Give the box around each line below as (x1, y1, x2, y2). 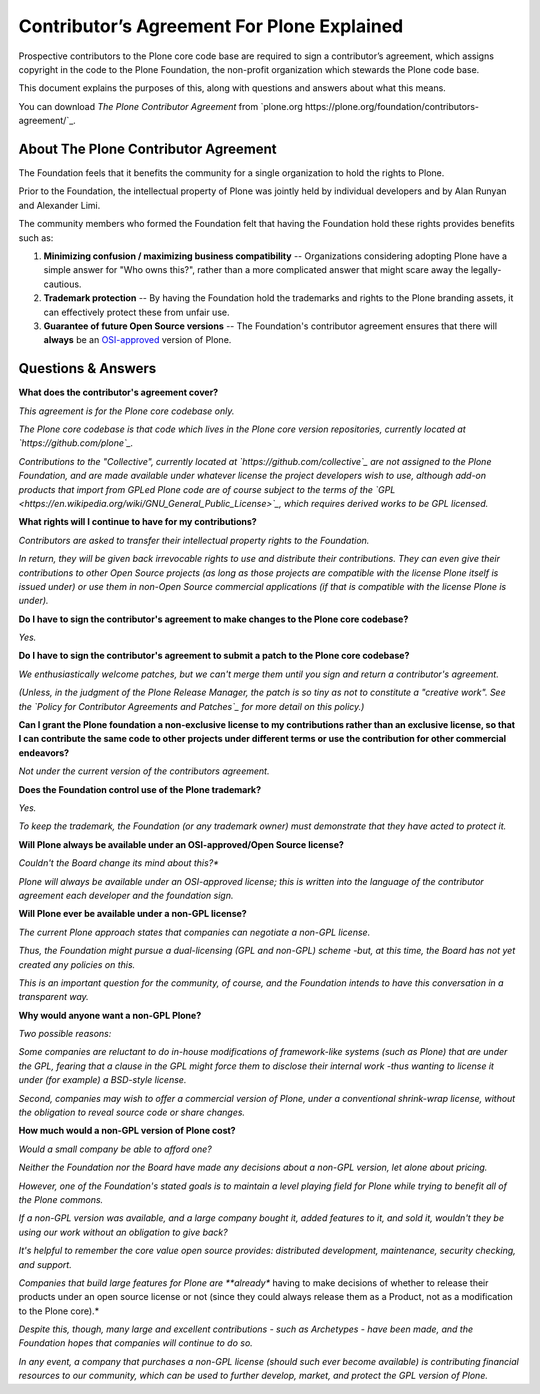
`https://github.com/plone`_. (18, 437, 134, 449)
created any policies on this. (18, 958, 136, 970)
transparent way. (18, 991, 89, 1003)
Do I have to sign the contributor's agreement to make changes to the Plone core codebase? (18, 613, 409, 625)
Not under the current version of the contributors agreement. (18, 765, 270, 777)
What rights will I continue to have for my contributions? (18, 516, 257, 528)
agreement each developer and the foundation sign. (18, 889, 234, 901)
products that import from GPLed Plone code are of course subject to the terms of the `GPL (18, 483, 396, 495)
